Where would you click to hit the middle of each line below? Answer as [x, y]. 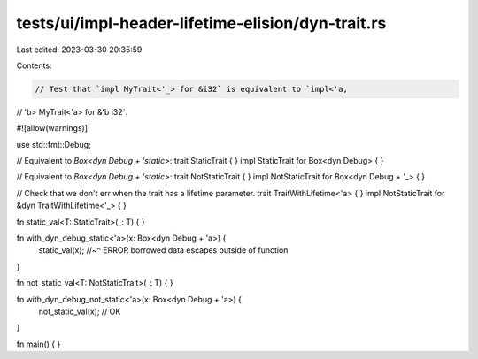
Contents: [34, 65]
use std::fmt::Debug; [54, 144]
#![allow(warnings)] [52, 128]
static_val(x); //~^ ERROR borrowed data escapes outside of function [163, 250]
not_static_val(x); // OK [80, 311]
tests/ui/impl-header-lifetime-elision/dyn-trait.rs [201, 23]
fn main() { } [39, 344]
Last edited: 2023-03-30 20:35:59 [79, 50]
